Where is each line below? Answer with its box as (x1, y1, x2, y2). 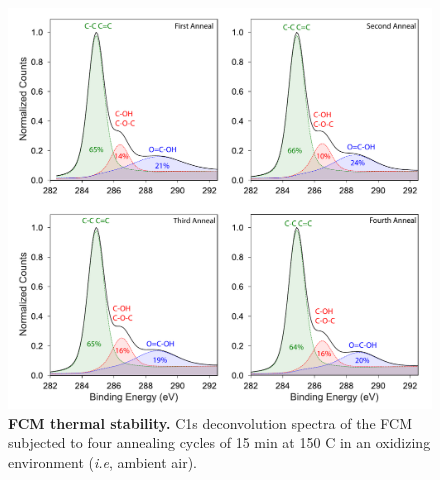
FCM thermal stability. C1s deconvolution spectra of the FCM (8, 412, 412, 433)
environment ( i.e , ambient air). (8, 452, 197, 472)
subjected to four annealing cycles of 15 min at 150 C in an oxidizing (8, 432, 431, 453)
